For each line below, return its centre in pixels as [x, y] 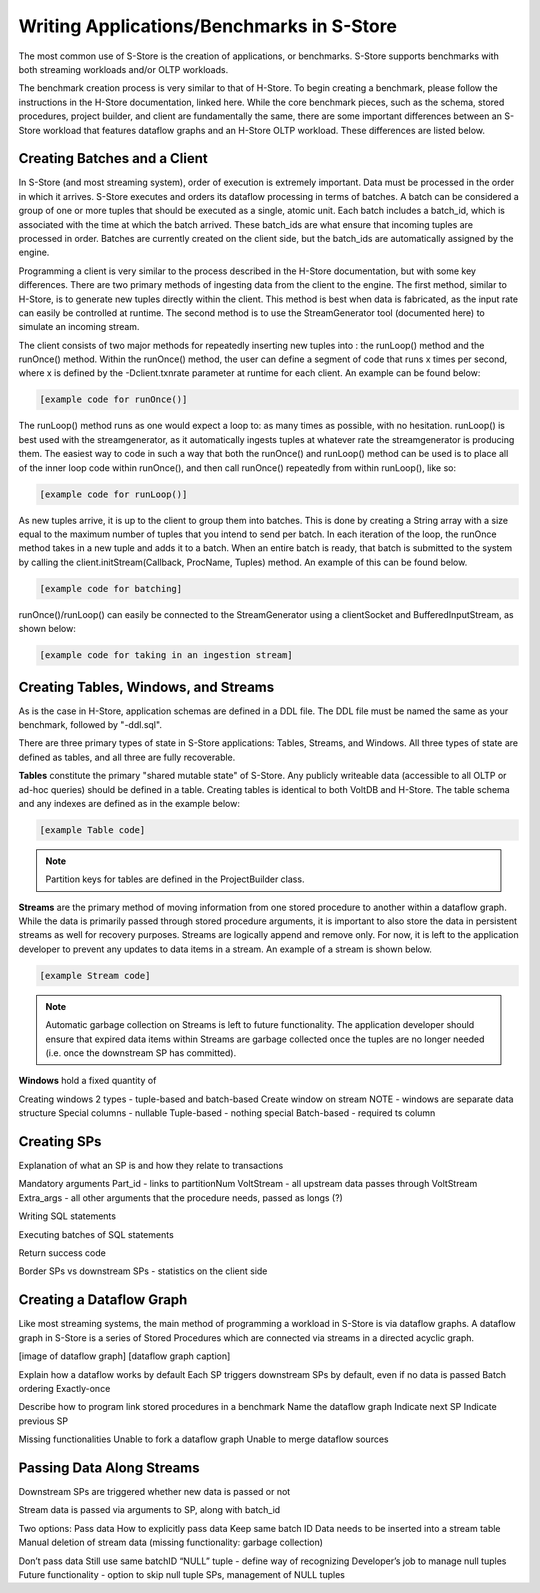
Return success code [62, 1253]
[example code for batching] [111, 588]
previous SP [43, 1421]
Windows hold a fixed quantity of [87, 1081]
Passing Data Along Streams [109, 1467]
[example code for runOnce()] [113, 399]
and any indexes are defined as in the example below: [129, 803]
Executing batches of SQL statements [96, 1234]
